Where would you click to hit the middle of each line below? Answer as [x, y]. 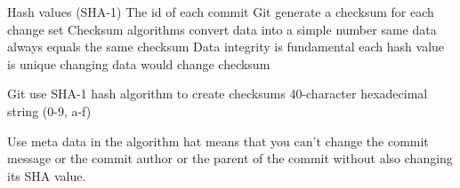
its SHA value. [47, 175]
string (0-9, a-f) [49, 110]
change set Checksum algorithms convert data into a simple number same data [222, 29]
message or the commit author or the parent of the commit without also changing [230, 158]
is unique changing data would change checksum [139, 63]
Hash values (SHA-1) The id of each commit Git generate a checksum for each [221, 12]
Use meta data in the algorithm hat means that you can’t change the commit [218, 141]
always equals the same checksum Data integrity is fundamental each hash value [226, 47]
